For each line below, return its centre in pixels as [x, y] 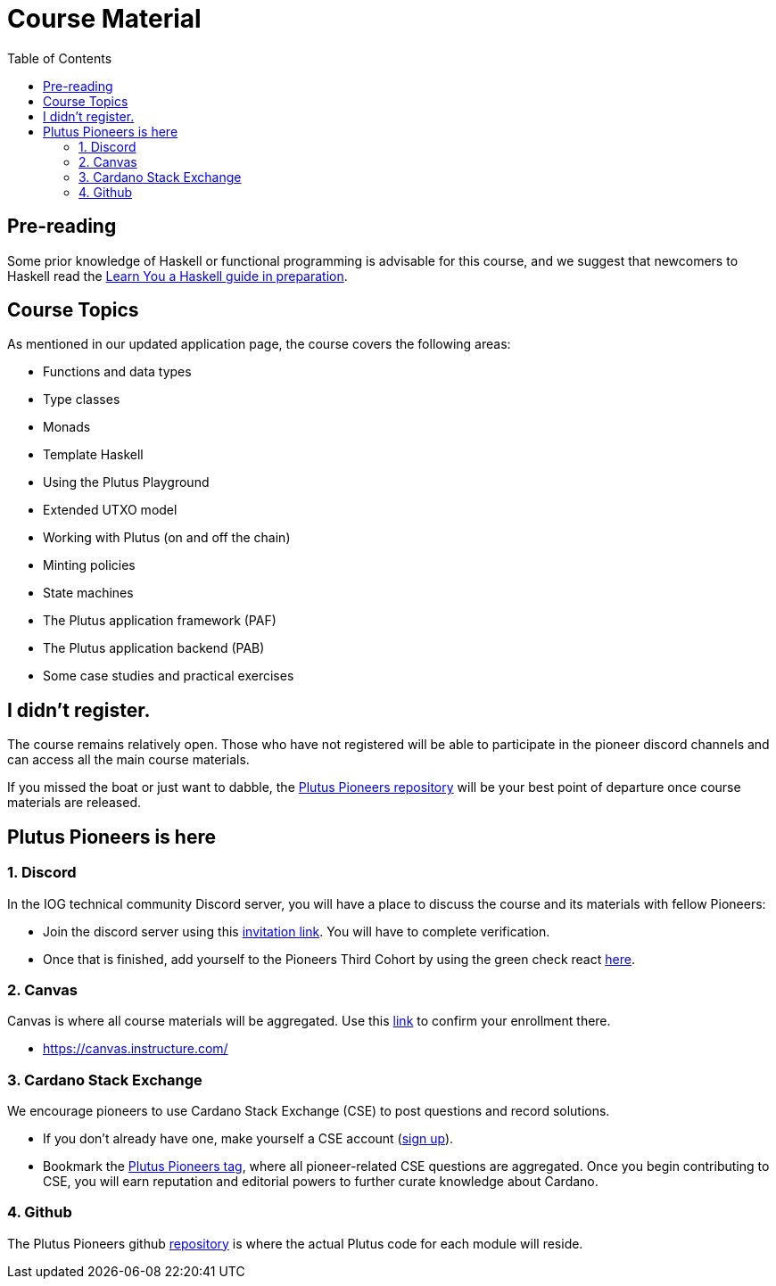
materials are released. [74, 803]
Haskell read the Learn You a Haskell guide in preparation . [177, 276]
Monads [67, 427]
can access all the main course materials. [128, 760]
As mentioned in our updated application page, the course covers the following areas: [259, 344]
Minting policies [89, 565]
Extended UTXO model [110, 510]
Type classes [82, 400]
